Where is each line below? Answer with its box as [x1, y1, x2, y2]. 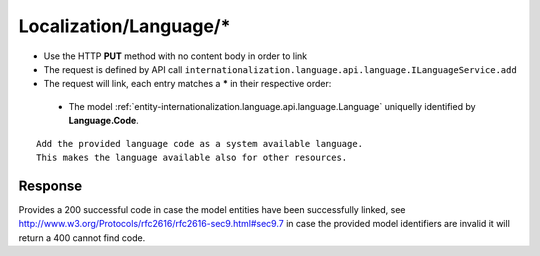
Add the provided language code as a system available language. [36, 138, 364, 149]
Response [18, 177, 83, 194]
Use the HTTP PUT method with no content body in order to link [43, 50, 308, 62]
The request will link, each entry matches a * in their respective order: [43, 78, 332, 90]
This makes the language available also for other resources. [36, 151, 348, 163]
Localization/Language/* [18, 15, 231, 37]
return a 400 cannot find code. [18, 231, 146, 244]
